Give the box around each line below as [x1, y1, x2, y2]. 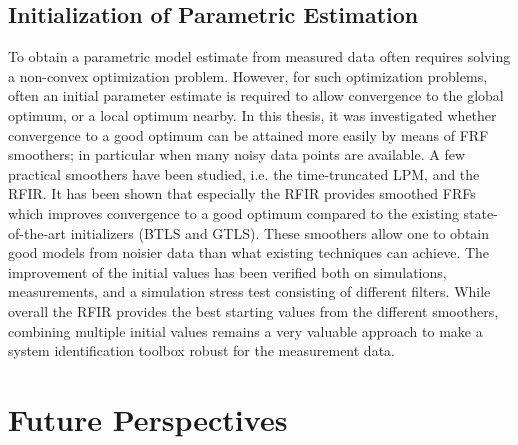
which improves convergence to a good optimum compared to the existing [8, 202, 459, 223]
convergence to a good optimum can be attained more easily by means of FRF [8, 124, 489, 145]
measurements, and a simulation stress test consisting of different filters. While [8, 281, 491, 302]
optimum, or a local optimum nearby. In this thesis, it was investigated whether [8, 104, 497, 125]
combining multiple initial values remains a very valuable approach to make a [8, 320, 483, 341]
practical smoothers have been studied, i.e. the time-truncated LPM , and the [8, 163, 480, 184]
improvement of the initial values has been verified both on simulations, [8, 261, 447, 282]
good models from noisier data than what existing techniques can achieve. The [8, 242, 490, 263]
